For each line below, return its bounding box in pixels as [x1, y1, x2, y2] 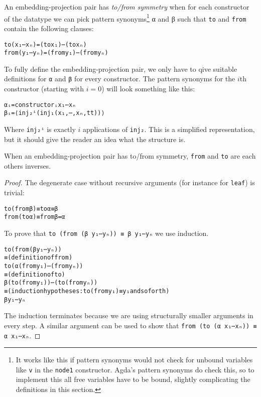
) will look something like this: [101, 83, 195, 94]
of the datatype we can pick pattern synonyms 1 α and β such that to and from [4, 12, 246, 24]
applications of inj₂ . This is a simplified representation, [83, 123, 255, 134]
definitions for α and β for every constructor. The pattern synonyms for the [4, 73, 235, 84]
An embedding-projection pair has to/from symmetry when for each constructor [4, 2, 249, 12]
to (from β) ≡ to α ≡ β [4, 205, 58, 212]
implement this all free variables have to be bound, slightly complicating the [16, 374, 250, 384]
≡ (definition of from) [4, 254, 73, 261]
